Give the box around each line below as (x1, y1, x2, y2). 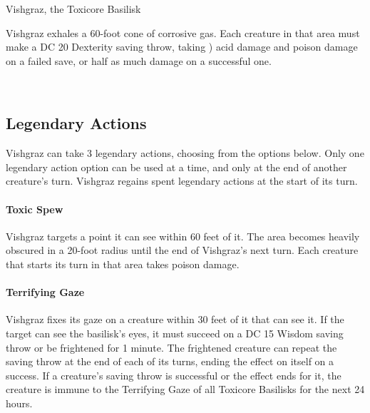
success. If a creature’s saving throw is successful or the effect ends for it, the (6, 367, 341, 382)
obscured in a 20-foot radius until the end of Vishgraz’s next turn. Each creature (6, 243, 359, 258)
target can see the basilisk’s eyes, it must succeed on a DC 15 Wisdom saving (6, 325, 344, 340)
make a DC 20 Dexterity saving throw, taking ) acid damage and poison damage (6, 39, 358, 54)
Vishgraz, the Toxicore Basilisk (6, 1, 141, 16)
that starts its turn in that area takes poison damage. (6, 256, 240, 271)
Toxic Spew (6, 201, 63, 216)
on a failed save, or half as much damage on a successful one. (6, 53, 272, 68)
